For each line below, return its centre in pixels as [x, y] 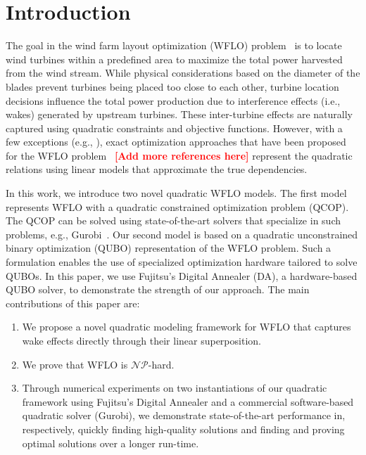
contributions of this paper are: [73, 303]
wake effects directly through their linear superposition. [141, 340]
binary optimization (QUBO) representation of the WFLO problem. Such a [169, 248]
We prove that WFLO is [75, 364]
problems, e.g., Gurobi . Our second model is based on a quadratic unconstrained [182, 234]
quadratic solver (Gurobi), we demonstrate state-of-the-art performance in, [184, 415]
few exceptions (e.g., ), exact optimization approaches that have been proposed [176, 142]
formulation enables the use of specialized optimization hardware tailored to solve [182, 262]
